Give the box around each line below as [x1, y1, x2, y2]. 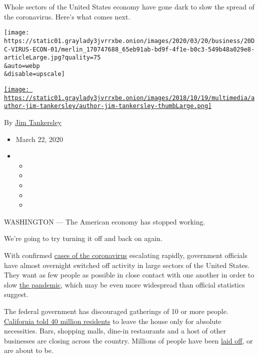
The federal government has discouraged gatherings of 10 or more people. [4, 306, 228, 316]
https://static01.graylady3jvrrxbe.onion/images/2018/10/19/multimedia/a [4, 94, 255, 101]
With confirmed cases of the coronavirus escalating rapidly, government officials [4, 250, 247, 260]
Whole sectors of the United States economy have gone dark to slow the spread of [4, 1, 254, 11]
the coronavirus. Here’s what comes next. [4, 11, 130, 21]
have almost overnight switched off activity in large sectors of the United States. [4, 259, 250, 270]
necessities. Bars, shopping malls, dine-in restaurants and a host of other [4, 325, 226, 336]
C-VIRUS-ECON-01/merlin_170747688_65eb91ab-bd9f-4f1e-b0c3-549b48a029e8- [4, 45, 255, 53]
